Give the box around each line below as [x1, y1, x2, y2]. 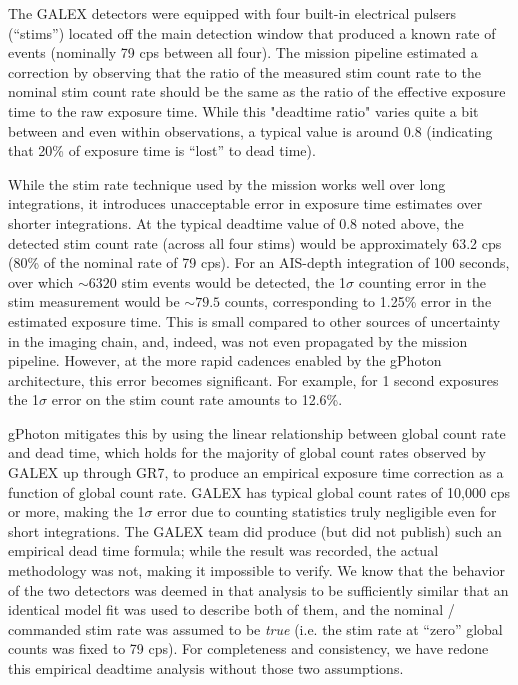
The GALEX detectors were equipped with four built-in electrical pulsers [8, 3, 457, 23]
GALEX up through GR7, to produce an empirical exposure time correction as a [8, 462, 504, 483]
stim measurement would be [8, 291, 180, 312]
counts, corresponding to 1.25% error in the [224, 291, 492, 312]
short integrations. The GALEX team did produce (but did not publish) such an [8, 520, 502, 541]
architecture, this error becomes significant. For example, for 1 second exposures [8, 369, 499, 390]
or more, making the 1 [8, 501, 145, 522]
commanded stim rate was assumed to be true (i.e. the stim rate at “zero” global [8, 618, 503, 639]
